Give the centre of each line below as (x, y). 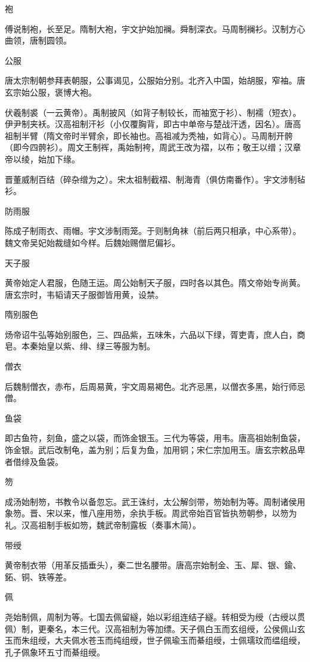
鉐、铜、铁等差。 (38, 576)
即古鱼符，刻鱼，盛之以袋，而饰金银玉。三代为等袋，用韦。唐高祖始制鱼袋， (155, 438)
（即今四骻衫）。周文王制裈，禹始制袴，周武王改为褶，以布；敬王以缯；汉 (149, 147)
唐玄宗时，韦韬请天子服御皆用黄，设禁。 (84, 294)
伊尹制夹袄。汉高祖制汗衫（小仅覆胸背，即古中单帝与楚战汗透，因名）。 (145, 124)
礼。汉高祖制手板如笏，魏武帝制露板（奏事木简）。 (103, 525)
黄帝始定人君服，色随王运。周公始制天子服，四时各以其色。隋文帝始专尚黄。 (155, 283)
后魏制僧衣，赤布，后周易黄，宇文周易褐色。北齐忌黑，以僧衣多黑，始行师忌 (155, 386)
